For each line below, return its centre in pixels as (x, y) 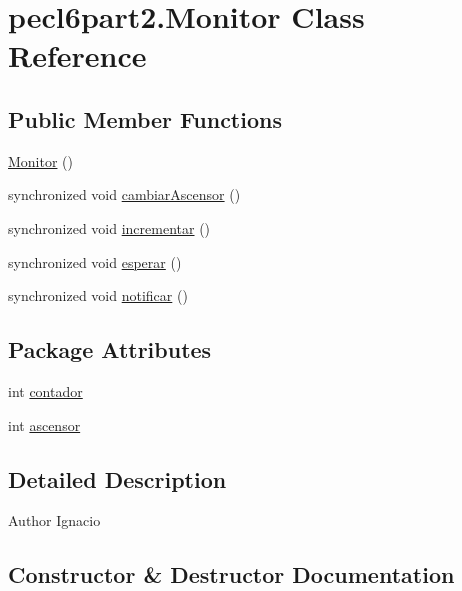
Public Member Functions (145, 118)
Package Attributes (110, 349)
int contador (45, 390)
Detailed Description (117, 478)
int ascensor (44, 424)
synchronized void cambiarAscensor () (124, 194)
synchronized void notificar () (98, 295)
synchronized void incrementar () (109, 227)
